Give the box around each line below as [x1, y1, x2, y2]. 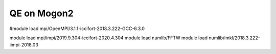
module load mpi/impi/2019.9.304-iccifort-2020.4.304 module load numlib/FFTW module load [9, 35, 208, 41]
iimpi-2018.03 [9, 42, 38, 48]
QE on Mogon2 [9, 8, 74, 19]
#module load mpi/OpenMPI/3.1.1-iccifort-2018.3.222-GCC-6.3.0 [9, 25, 145, 32]
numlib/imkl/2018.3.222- [209, 35, 260, 41]
